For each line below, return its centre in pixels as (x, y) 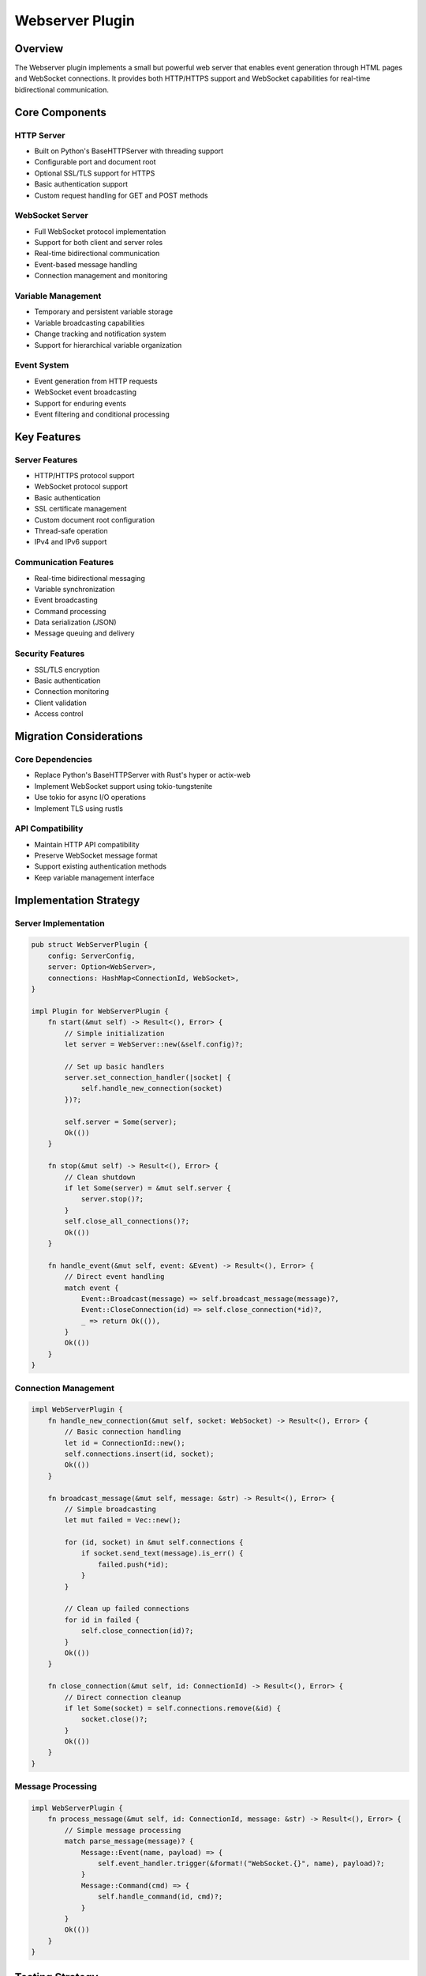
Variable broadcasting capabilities (90, 322)
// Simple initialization (114, 1033)
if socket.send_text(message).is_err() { (162, 1554)
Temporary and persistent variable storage (104, 311)
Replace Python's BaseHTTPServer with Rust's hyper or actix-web (142, 775)
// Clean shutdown (100, 1177)
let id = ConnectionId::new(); (125, 1443)
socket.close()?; (114, 1720)
